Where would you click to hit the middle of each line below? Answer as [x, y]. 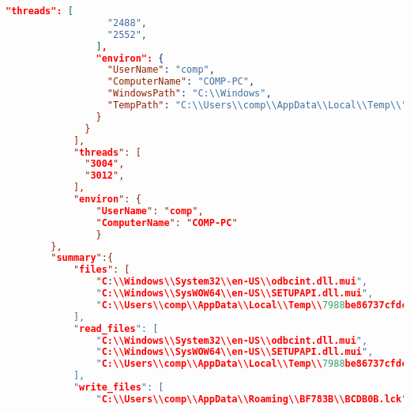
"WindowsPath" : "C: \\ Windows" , [189, 94]
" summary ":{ [82, 258]
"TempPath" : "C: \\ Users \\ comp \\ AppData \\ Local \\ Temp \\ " [257, 105]
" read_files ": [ [116, 328]
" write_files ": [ [118, 387]
